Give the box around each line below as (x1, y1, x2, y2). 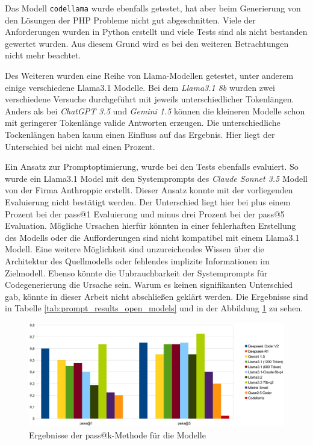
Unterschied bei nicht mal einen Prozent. (5, 140, 155, 152)
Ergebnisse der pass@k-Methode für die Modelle (29, 428, 206, 441)
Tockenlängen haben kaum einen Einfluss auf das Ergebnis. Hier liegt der (5, 128, 275, 140)
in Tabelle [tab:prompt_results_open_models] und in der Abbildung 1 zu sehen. (5, 302, 303, 314)
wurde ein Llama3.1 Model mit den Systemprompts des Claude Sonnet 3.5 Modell (5, 172, 308, 184)
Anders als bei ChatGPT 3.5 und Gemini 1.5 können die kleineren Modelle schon (5, 104, 305, 117)
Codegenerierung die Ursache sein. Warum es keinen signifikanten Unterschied (5, 278, 293, 291)
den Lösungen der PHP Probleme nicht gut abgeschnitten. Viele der (5, 13, 256, 26)
